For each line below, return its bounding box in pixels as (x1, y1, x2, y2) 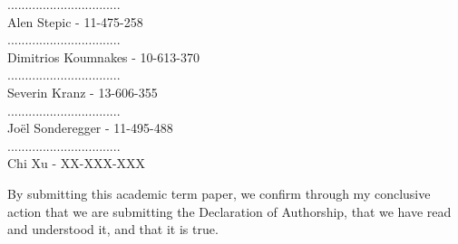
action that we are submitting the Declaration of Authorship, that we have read (7, 202, 452, 221)
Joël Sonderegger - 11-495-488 (7, 118, 173, 137)
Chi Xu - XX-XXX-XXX (7, 154, 146, 173)
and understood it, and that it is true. (7, 220, 219, 239)
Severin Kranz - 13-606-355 (7, 82, 158, 101)
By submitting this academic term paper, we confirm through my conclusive (7, 183, 431, 202)
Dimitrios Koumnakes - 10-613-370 (7, 47, 200, 66)
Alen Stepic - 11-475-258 (7, 12, 143, 31)
